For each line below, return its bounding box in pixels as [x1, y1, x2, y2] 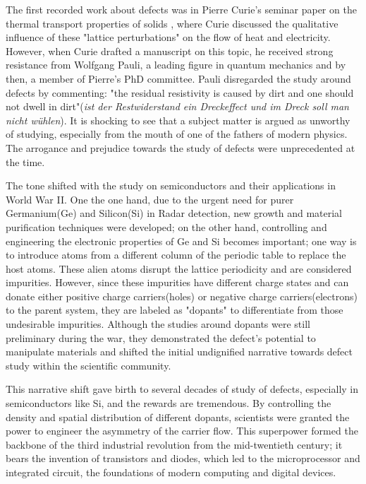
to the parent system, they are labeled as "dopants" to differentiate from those [6, 302, 343, 317]
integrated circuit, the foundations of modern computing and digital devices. [6, 465, 336, 479]
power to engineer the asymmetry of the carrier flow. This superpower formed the [6, 423, 358, 438]
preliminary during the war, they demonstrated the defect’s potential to [6, 330, 316, 345]
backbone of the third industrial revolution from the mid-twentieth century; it [6, 437, 343, 451]
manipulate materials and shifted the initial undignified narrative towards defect [6, 344, 353, 359]
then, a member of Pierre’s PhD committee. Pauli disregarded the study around [6, 71, 351, 85]
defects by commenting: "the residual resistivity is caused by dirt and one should [6, 85, 354, 100]
